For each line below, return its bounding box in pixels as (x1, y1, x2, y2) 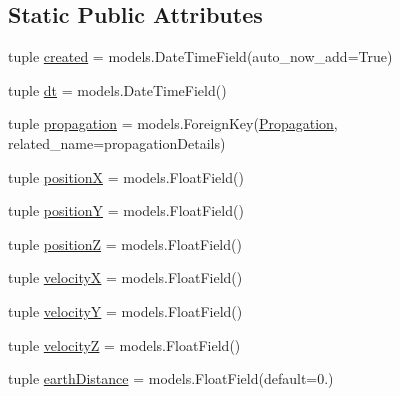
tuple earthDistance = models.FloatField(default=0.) (8, 368, 334, 389)
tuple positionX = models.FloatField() (8, 166, 244, 187)
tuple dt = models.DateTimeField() (8, 79, 227, 100)
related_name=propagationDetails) (8, 132, 226, 153)
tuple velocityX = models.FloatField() (8, 267, 243, 288)
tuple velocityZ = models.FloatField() (8, 334, 241, 355)
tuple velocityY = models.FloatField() (8, 300, 243, 321)
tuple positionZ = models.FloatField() (8, 233, 242, 254)
